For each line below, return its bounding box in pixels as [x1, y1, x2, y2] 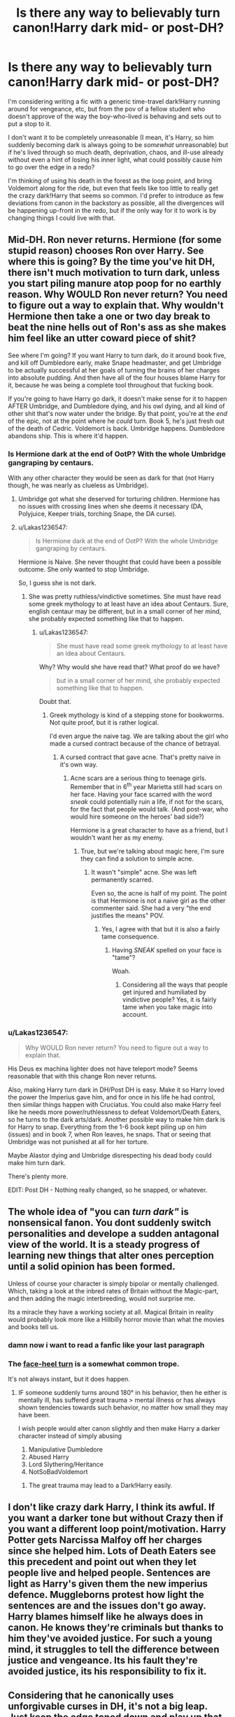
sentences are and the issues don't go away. [8, 1600, 206, 1612]
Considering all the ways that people [122, 980, 228, 989]
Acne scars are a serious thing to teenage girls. [70, 774, 207, 782]
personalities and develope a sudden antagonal [8, 1228, 220, 1240]
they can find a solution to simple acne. [80, 854, 194, 863]
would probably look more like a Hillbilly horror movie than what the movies [8, 1315, 225, 1323]
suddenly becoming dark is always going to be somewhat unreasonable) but [8, 140, 229, 148]
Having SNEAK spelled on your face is [111, 945, 222, 954]
